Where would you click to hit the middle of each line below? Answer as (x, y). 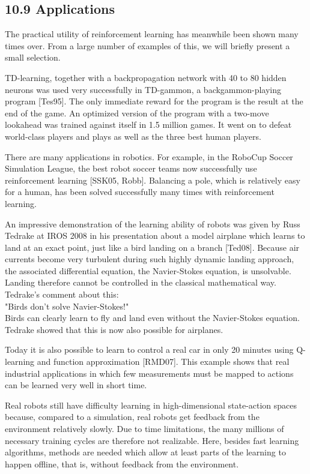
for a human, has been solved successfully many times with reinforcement (140, 192)
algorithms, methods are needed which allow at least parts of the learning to (145, 452)
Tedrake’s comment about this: (62, 294)
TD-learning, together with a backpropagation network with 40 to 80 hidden (146, 77)
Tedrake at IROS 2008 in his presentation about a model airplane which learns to (155, 235)
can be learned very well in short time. (76, 385)
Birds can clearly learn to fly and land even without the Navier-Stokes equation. (152, 318)
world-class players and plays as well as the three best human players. (133, 136)
